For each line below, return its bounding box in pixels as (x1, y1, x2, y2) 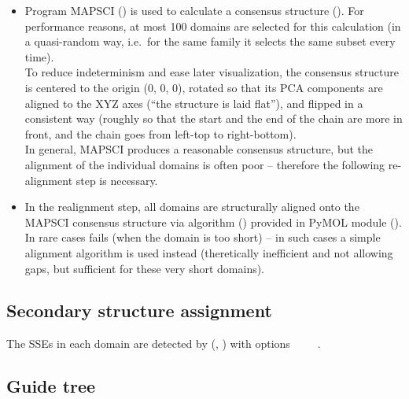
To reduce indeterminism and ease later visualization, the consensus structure (24, 64, 399, 80)
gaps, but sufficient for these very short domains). (24, 260, 265, 276)
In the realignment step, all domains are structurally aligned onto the (24, 198, 359, 215)
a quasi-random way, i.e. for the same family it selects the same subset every (24, 33, 396, 50)
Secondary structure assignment (6, 298, 272, 323)
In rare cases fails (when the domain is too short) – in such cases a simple (24, 229, 381, 246)
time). (24, 48, 54, 65)
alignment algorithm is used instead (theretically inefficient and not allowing (24, 244, 393, 260)
